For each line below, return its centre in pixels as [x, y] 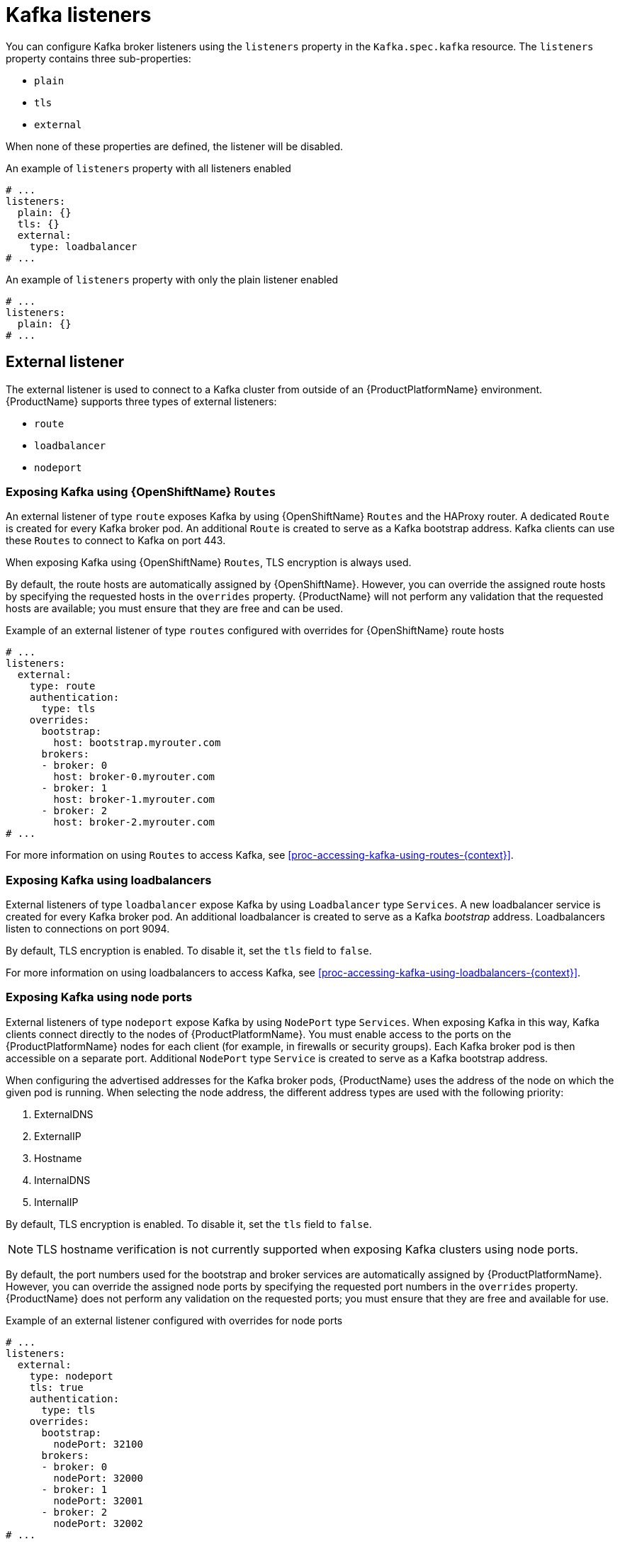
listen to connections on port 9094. [88, 929]
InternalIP [56, 1202]
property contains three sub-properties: [98, 58]
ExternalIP [58, 1136]
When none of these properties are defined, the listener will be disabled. [175, 146]
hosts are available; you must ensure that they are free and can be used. [175, 609]
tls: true [56, 1387]
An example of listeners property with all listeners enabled [148, 168]
